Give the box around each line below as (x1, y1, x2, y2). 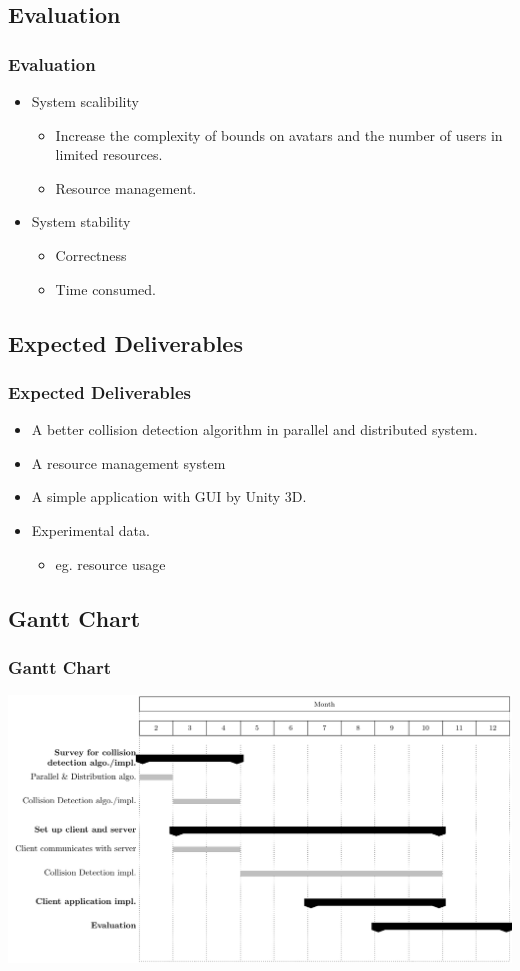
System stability (31, 211, 131, 232)
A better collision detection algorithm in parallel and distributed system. (31, 419, 478, 440)
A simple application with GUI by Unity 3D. (31, 486, 307, 507)
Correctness (55, 244, 127, 265)
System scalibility (31, 91, 139, 111)
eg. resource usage (55, 553, 166, 574)
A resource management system (31, 452, 226, 473)
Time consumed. (55, 278, 156, 299)
